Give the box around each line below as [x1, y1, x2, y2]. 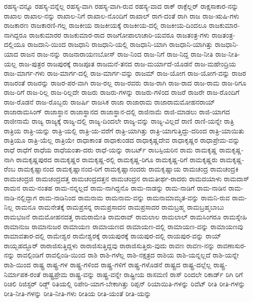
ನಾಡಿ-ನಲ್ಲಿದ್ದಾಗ [4, 192, 37, 202]
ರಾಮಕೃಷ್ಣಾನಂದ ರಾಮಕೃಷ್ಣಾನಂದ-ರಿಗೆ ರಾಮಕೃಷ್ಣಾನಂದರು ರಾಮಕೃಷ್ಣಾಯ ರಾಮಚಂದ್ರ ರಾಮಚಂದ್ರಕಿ [18, 164, 239, 174]
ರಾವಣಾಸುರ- [217, 240, 247, 250]
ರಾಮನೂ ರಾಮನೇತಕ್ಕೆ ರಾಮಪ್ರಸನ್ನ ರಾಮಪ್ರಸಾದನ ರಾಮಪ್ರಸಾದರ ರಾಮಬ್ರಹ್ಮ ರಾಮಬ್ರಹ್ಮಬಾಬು [15, 202, 224, 212]
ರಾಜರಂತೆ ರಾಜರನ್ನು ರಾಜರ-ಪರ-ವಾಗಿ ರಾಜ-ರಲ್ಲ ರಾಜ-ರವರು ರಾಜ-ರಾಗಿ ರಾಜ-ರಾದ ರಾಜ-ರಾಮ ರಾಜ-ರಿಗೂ [4, 77, 247, 87]
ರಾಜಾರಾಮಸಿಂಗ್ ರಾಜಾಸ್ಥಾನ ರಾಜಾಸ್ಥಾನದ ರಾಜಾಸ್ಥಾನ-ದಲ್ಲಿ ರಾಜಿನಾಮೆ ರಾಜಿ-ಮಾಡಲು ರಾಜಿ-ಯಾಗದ [4, 106, 230, 116]
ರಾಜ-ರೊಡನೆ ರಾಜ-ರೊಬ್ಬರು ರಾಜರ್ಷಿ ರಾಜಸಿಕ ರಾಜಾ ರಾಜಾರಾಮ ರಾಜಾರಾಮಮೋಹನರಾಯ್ [4, 96, 215, 107]
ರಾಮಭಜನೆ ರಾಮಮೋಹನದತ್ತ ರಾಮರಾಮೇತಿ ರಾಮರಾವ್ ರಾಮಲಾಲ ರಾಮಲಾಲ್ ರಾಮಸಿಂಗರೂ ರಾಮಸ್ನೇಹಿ [4, 212, 247, 222]
